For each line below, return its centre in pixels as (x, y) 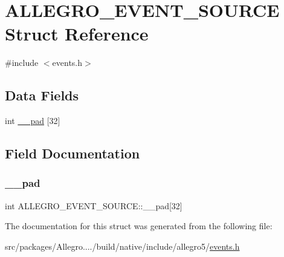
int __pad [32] (33, 121)
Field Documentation (73, 153)
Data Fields (42, 95)
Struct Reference (77, 34)
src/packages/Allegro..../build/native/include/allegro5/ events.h (122, 246)
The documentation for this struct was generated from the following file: (139, 226)
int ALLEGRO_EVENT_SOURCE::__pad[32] (94, 205)
